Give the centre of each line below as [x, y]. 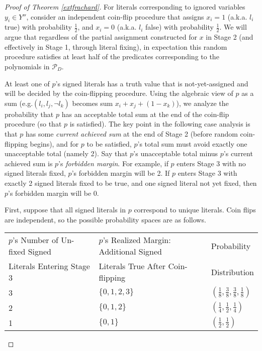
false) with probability [179, 27]
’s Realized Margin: [137, 240]
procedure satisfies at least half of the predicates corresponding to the [112, 56]
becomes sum [93, 103]
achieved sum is [29, 163]
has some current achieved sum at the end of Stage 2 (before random [132, 133]
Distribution [232, 272]
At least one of [27, 83]
